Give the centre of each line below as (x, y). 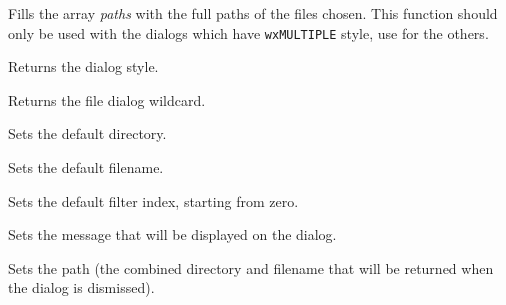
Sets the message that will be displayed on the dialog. (172, 234)
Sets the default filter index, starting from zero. (153, 200)
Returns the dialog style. (83, 66)
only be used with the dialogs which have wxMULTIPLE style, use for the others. (248, 32)
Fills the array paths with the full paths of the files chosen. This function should (253, 13)
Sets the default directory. (87, 133)
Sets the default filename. (86, 167)
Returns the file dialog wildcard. (107, 99)
